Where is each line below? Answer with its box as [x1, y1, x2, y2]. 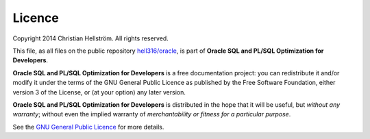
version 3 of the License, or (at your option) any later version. [12, 88, 186, 96]
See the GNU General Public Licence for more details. [12, 123, 164, 131]
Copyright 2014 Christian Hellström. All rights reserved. [12, 34, 169, 42]
